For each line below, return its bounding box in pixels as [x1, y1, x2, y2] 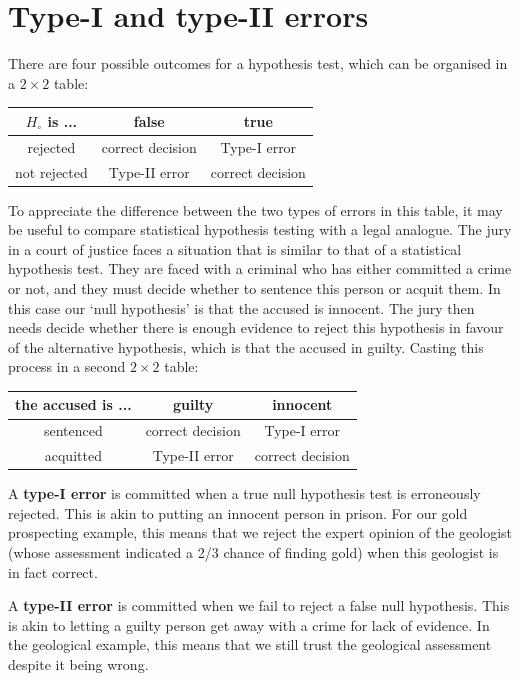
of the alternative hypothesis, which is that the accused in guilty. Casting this [8, 336, 484, 357]
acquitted [44, 445, 102, 466]
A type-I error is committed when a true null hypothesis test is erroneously [8, 483, 481, 504]
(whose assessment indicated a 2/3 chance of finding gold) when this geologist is [8, 542, 499, 562]
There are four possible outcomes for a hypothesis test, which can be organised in [8, 53, 508, 74]
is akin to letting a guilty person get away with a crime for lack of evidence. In [8, 614, 490, 635]
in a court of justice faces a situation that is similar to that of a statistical [8, 238, 462, 259]
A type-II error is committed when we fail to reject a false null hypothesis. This [8, 595, 510, 616]
